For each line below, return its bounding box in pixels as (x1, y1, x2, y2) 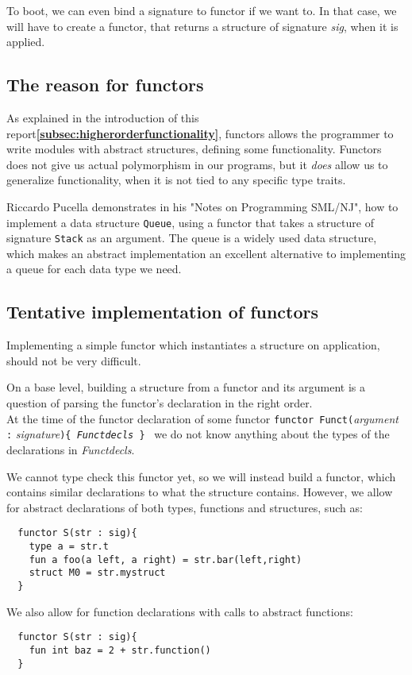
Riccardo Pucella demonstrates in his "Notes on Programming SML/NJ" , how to (6, 198, 399, 214)
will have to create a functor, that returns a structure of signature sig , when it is (6, 17, 399, 34)
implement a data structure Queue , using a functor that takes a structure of (6, 214, 374, 230)
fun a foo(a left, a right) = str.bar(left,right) (29, 553, 302, 565)
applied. (6, 33, 45, 50)
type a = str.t (29, 540, 109, 552)
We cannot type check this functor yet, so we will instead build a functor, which (6, 468, 396, 484)
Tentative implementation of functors (6, 299, 319, 324)
